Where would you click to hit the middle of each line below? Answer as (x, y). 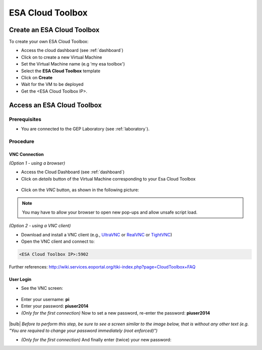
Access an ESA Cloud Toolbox (55, 105)
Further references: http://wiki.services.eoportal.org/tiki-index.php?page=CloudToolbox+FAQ (102, 267)
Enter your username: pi (45, 299)
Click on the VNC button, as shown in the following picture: (80, 190)
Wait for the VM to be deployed (52, 84)
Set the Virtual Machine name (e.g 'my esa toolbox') (73, 64)
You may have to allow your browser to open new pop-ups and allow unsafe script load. (110, 212)
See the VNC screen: (42, 288)
